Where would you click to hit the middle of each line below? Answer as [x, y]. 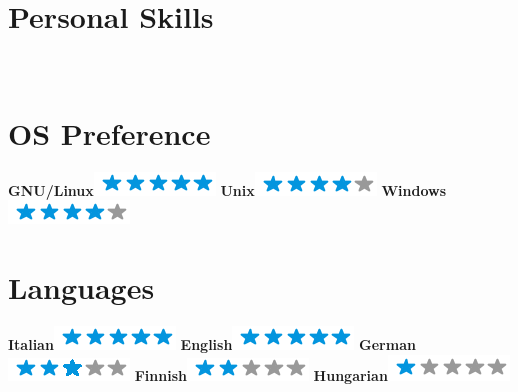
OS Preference [109, 132]
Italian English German [212, 344]
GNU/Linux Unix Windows [227, 189]
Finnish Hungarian [261, 374]
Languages [81, 287]
